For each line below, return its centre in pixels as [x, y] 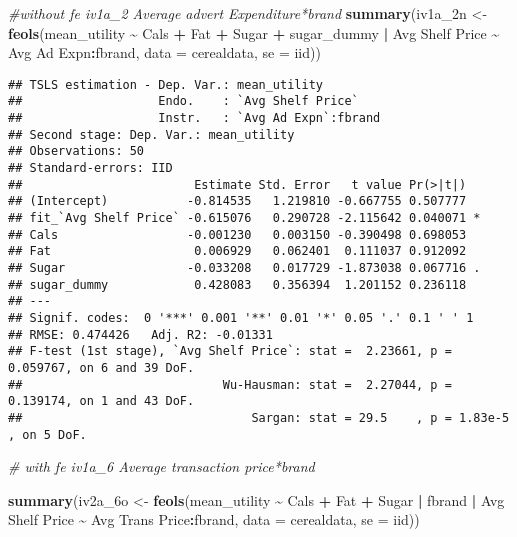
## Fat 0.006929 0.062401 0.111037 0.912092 [237, 251]
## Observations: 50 [76, 151]
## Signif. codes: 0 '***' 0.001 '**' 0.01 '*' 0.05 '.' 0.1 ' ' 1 [241, 317]
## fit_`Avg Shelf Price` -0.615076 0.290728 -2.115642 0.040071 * [244, 218]
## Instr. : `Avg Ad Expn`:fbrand [194, 118]
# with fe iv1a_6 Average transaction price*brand [161, 466]
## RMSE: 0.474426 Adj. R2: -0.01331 [140, 334]
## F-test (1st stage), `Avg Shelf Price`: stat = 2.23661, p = [230, 351]
